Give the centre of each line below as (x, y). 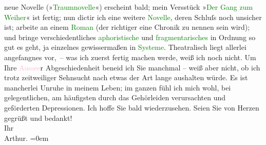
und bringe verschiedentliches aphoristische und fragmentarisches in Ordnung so (130, 37)
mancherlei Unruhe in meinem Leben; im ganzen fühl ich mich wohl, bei (118, 87)
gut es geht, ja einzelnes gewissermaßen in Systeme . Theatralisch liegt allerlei (125, 47)
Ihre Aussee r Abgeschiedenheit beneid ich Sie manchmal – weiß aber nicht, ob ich (132, 67)
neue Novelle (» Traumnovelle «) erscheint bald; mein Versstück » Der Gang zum (129, 7)
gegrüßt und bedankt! (38, 117)
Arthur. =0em (26, 138)
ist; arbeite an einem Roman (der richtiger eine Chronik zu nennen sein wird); (127, 27)
